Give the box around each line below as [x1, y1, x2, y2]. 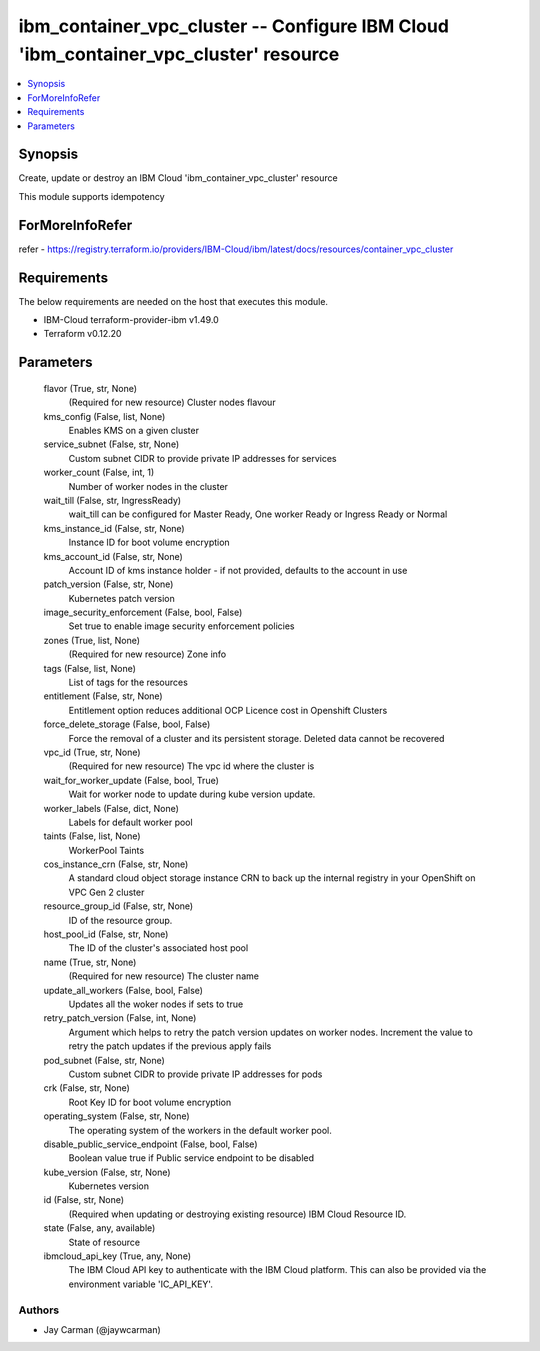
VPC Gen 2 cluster [68, 886, 145, 898]
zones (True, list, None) [43, 634, 140, 646]
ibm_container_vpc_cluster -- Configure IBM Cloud [18, 15, 450, 37]
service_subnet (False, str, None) [43, 438, 180, 450]
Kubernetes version [68, 1180, 150, 1192]
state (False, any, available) [43, 1222, 156, 1234]
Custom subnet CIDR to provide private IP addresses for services [68, 452, 337, 464]
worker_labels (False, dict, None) [43, 802, 180, 814]
